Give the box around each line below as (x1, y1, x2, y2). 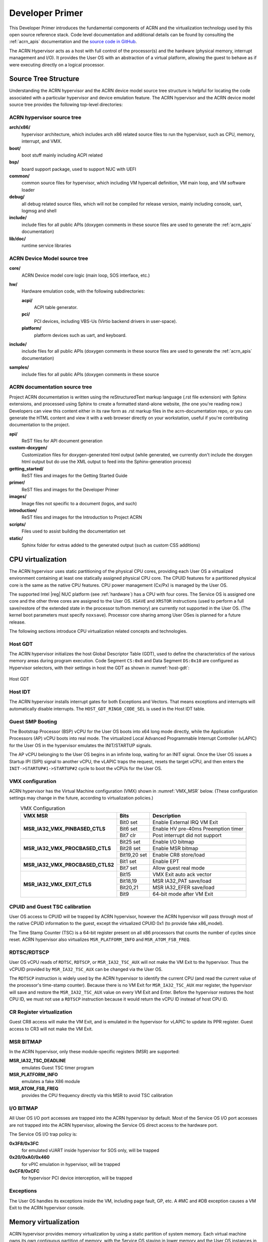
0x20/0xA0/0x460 (9, 1154, 50, 1160)
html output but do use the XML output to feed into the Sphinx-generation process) (21, 459, 192, 465)
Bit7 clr (119, 832, 136, 839)
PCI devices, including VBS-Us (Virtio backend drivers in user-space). (34, 318, 177, 324)
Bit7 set (119, 864, 137, 871)
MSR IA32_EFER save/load (152, 884, 215, 891)
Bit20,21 (119, 884, 138, 891)
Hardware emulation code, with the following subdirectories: (21, 288, 145, 294)
